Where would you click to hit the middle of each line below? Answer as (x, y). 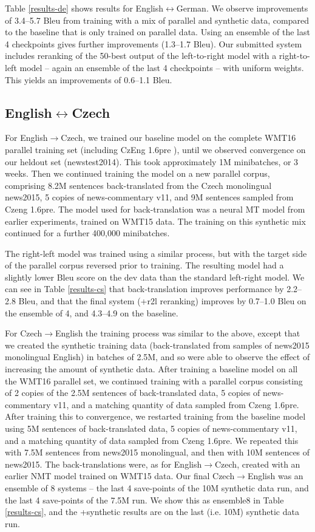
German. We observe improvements (242, 8)
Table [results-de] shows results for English (84, 8)
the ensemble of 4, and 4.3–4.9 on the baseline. (92, 312)
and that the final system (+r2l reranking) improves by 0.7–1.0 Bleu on (173, 301)
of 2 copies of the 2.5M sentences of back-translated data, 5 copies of (133, 393)
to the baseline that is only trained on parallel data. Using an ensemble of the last (157, 32)
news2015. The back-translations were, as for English (103, 464)
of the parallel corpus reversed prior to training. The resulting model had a (144, 265)
